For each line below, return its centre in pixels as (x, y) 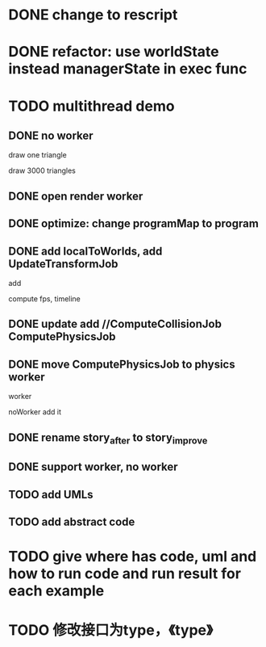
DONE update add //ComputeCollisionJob (115, 324)
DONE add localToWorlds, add (85, 251)
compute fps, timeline (44, 298)
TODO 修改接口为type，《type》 (111, 630)
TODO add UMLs (51, 494)
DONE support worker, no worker (94, 467)
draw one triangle (37, 155)
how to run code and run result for (125, 574)
